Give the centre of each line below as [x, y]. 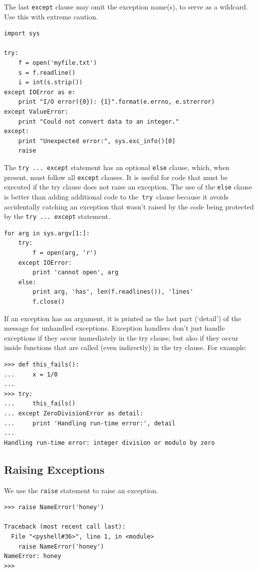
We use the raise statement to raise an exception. [81, 490]
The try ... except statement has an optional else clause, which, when [117, 167]
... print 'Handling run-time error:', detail [90, 423]
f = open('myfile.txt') [58, 63]
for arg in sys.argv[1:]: [47, 233]
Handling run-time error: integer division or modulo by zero [110, 443]
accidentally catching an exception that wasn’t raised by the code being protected [129, 206]
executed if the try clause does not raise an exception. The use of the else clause [128, 187]
